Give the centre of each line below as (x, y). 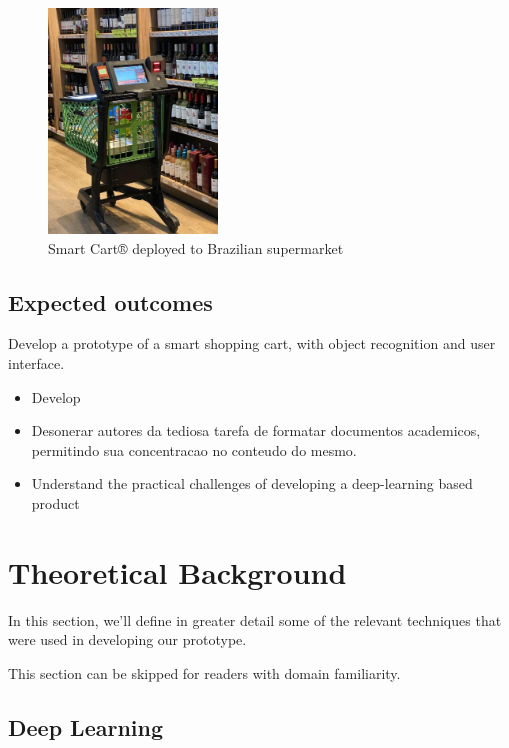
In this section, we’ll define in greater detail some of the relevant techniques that (255, 619)
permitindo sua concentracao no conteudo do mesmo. (194, 449)
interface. (36, 362)
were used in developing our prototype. (127, 639)
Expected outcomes (110, 301)
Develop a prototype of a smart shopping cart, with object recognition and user (252, 343)
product (55, 502)
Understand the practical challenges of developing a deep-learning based (252, 483)
